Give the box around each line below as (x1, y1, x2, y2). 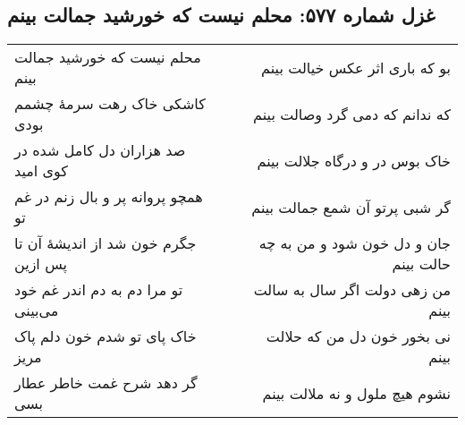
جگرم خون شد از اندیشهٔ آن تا (14, 233, 197, 254)
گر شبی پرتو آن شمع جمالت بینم (251, 196, 451, 217)
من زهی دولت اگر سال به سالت (253, 279, 451, 301)
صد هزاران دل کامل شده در (14, 140, 186, 161)
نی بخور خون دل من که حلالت (266, 326, 451, 347)
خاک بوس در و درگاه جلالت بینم (257, 149, 451, 171)
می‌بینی (14, 300, 59, 321)
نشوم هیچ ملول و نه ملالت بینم (262, 382, 451, 404)
